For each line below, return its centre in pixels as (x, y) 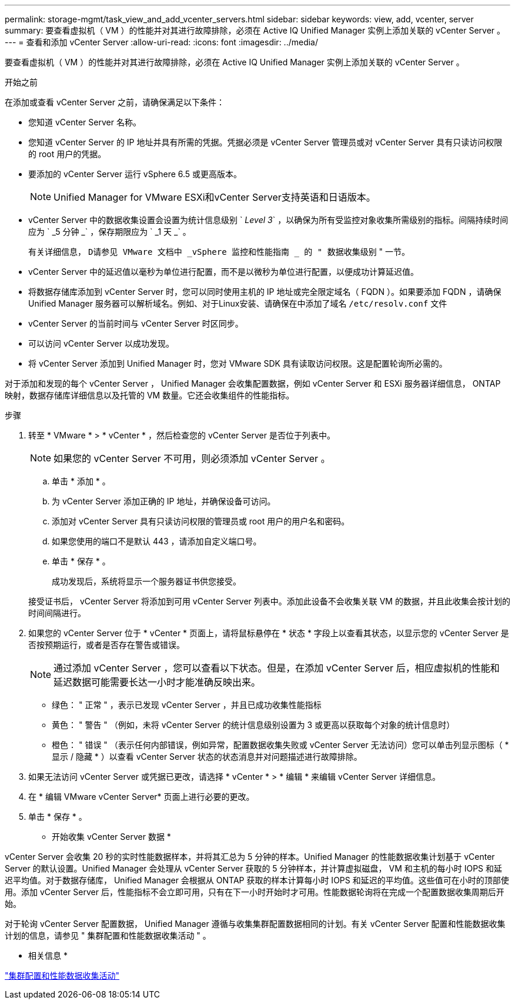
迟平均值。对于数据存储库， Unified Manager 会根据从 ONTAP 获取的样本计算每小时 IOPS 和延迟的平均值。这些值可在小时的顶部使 (257, 880)
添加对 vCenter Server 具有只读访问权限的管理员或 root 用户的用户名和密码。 (201, 521)
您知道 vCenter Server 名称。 (85, 122)
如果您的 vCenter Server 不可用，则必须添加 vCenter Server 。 (192, 458)
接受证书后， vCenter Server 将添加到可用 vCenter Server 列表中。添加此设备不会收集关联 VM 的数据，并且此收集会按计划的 (269, 601)
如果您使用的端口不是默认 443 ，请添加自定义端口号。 (157, 541)
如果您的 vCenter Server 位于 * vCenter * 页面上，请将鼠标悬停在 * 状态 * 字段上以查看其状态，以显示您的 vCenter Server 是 (269, 633)
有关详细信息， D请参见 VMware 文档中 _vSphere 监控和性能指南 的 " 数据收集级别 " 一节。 (219, 252)
